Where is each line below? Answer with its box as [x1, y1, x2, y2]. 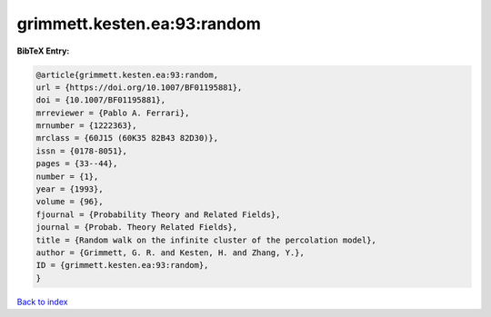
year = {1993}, [35, 184, 104, 194]
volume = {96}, [35, 196, 104, 207]
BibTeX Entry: [16, 45, 70, 56]
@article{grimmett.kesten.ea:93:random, [35, 69, 218, 80]
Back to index [16, 296, 68, 307]
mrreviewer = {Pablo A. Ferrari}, [35, 107, 190, 118]
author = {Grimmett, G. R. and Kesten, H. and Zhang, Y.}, [35, 248, 305, 258]
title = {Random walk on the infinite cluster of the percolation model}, [35, 234, 377, 245]
